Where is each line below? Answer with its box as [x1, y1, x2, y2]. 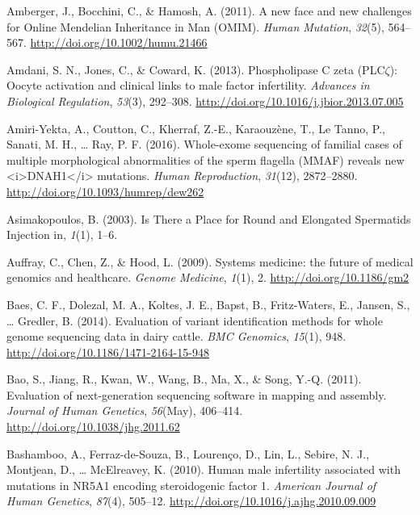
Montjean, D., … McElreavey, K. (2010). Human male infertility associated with [6, 461, 401, 478]
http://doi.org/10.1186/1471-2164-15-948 [6, 343, 209, 360]
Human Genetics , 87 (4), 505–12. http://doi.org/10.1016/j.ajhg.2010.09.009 [6, 492, 376, 509]
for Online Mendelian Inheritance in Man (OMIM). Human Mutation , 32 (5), [6, 18, 384, 35]
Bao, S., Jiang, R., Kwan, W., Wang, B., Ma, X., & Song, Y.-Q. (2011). [6, 371, 362, 387]
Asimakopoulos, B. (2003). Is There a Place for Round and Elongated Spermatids [6, 210, 411, 227]
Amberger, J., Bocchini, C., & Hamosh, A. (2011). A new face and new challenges [6, 2, 412, 19]
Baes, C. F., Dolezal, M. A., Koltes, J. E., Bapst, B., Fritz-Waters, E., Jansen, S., [6, 295, 410, 312]
